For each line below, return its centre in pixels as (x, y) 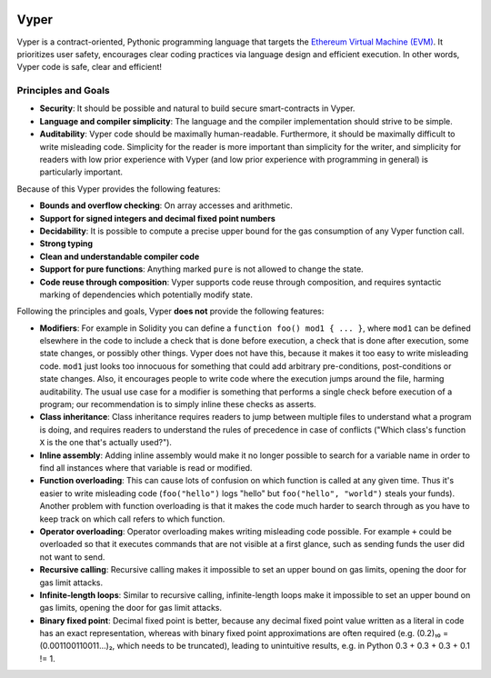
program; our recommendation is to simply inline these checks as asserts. (178, 404)
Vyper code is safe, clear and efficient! (90, 67)
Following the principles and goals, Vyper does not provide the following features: (170, 311)
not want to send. (72, 557)
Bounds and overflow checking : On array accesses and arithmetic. (166, 205)
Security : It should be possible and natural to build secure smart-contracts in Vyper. (197, 108)
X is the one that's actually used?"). (106, 443)
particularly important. (81, 172)
